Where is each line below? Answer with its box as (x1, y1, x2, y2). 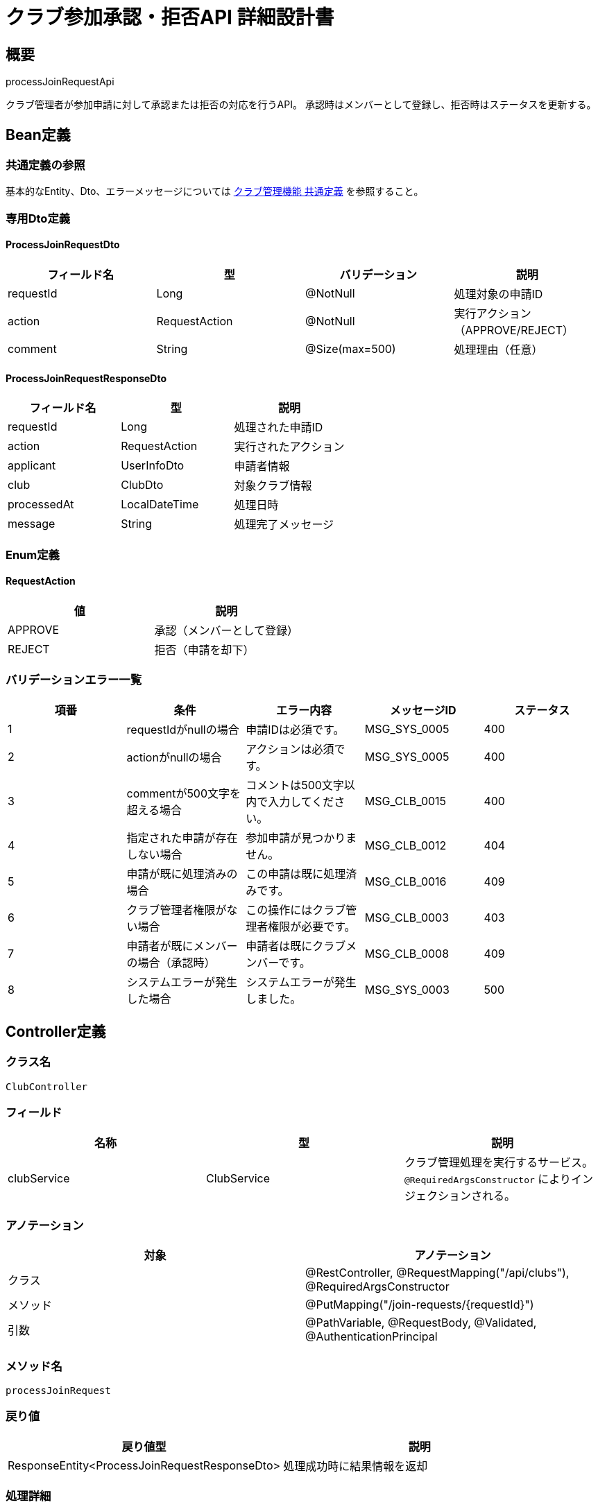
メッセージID (389, 703, 456, 717)
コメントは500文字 (246, 777, 344, 792)
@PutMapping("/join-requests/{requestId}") (305, 1298, 534, 1312)
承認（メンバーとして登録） (154, 623, 299, 637)
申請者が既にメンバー (126, 938, 238, 953)
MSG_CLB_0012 (364, 838, 447, 852)
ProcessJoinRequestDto (6, 239, 120, 251)
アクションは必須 (246, 741, 334, 756)
